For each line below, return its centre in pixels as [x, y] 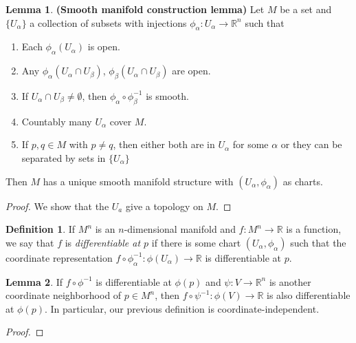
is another [290, 281]
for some [251, 144]
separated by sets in [64, 157]
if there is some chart [196, 242]
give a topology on [164, 206]
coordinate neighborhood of [64, 295]
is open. [104, 46]
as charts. [303, 181]
